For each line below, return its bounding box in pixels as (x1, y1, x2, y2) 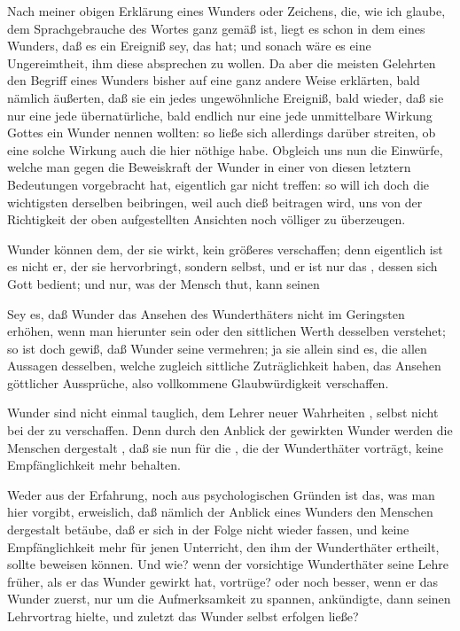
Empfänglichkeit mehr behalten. (7, 456, 181, 474)
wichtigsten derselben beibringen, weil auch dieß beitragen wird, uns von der (7, 192, 423, 211)
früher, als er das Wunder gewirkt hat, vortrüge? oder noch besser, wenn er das (7, 572, 439, 590)
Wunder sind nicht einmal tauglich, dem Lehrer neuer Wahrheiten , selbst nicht (7, 403, 439, 422)
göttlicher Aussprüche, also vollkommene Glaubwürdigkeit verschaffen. (7, 373, 389, 392)
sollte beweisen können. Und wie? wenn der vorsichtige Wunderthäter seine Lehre (7, 555, 449, 573)
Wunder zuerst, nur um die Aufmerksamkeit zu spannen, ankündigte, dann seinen (7, 589, 451, 608)
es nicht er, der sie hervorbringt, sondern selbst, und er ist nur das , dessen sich (7, 257, 438, 276)
